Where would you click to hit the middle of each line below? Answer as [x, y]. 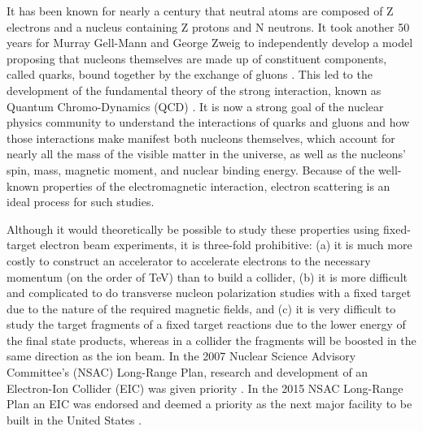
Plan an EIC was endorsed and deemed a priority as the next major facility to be [209, 404]
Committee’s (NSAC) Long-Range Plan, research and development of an [188, 372]
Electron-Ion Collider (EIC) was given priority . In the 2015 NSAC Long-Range [205, 388]
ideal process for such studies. [81, 202]
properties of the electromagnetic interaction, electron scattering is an [216, 185]
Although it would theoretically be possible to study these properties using [193, 228]
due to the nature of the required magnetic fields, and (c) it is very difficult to [201, 308]
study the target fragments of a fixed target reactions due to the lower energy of [206, 324]
